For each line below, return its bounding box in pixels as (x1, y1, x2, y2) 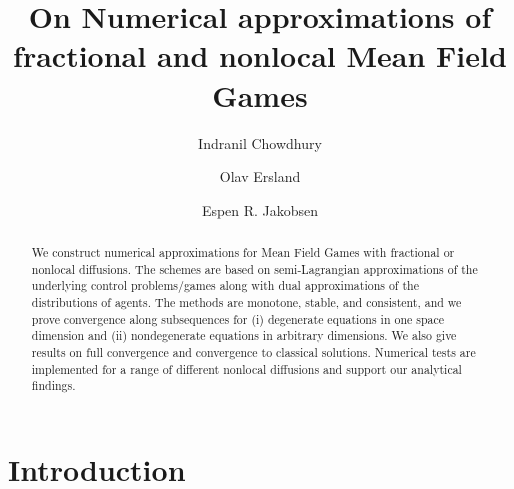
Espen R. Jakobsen (201, 199, 319, 220)
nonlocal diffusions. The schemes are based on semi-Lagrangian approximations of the (31, 260, 478, 277)
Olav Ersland (219, 166, 301, 187)
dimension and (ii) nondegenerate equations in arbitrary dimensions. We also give (31, 327, 457, 344)
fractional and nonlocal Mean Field (13, 35, 507, 76)
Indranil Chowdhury (198, 132, 322, 153)
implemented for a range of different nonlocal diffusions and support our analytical (31, 360, 462, 377)
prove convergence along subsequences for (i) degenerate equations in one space (31, 310, 445, 327)
